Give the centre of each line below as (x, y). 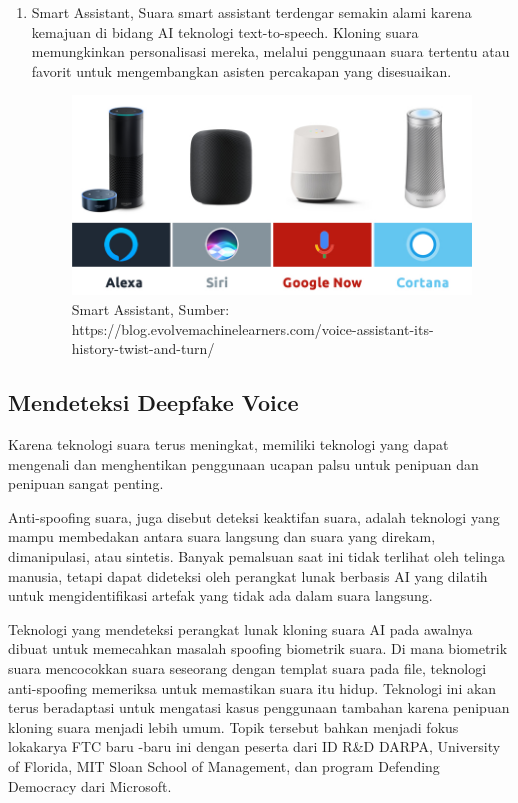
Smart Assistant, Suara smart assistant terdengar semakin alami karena (251, 12)
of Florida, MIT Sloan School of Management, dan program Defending (224, 765)
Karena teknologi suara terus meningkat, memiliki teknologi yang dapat (228, 444)
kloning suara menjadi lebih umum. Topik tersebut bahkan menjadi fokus (233, 726)
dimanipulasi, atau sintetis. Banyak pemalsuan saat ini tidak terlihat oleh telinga (256, 556)
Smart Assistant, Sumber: (150, 309)
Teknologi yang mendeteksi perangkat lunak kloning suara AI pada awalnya (240, 628)
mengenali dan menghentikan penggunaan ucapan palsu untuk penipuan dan (243, 463)
